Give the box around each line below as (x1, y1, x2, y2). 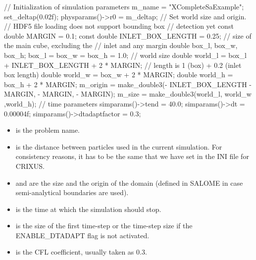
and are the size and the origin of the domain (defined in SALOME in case (15, 177, 243, 188)
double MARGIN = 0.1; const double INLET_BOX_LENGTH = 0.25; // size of (4, 30, 252, 41)
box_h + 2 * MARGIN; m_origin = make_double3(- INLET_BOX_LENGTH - (4, 79, 252, 89)
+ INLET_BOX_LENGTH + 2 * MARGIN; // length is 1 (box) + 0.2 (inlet (4, 59, 242, 70)
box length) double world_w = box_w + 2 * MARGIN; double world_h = (4, 69, 233, 80)
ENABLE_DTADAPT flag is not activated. (15, 230, 150, 240)
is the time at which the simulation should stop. (15, 204, 161, 214)
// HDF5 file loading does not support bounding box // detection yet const (4, 21, 234, 31)
